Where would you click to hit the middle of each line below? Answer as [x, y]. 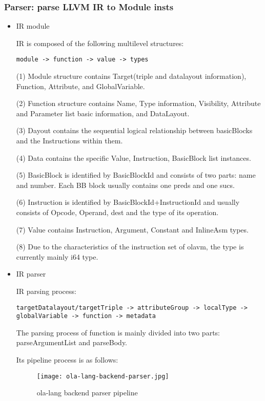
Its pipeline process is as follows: [67, 360]
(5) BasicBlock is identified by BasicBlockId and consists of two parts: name [136, 175]
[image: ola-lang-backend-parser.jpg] [103, 376]
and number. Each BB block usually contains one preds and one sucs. [125, 185]
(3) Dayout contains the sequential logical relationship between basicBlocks [134, 130]
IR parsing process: [46, 291]
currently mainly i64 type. [57, 256]
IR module [33, 26]
